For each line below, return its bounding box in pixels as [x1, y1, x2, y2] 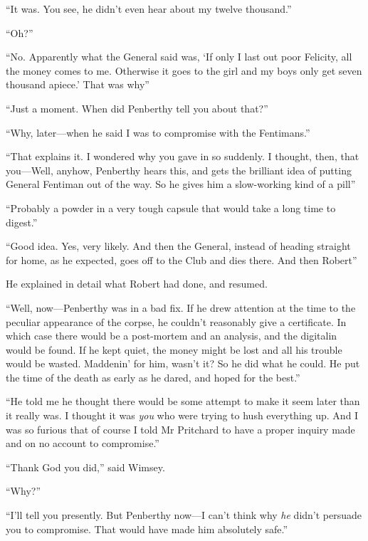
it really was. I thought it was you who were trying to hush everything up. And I [6, 408, 359, 423]
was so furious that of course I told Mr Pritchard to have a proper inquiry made [6, 421, 355, 436]
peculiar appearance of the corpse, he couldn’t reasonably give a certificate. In [6, 314, 347, 329]
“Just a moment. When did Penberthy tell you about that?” [6, 100, 268, 115]
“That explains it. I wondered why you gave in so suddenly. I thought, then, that [6, 149, 359, 164]
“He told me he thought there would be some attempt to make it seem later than [6, 394, 360, 409]
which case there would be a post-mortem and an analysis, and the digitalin [6, 328, 337, 343]
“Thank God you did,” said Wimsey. [6, 459, 165, 474]
